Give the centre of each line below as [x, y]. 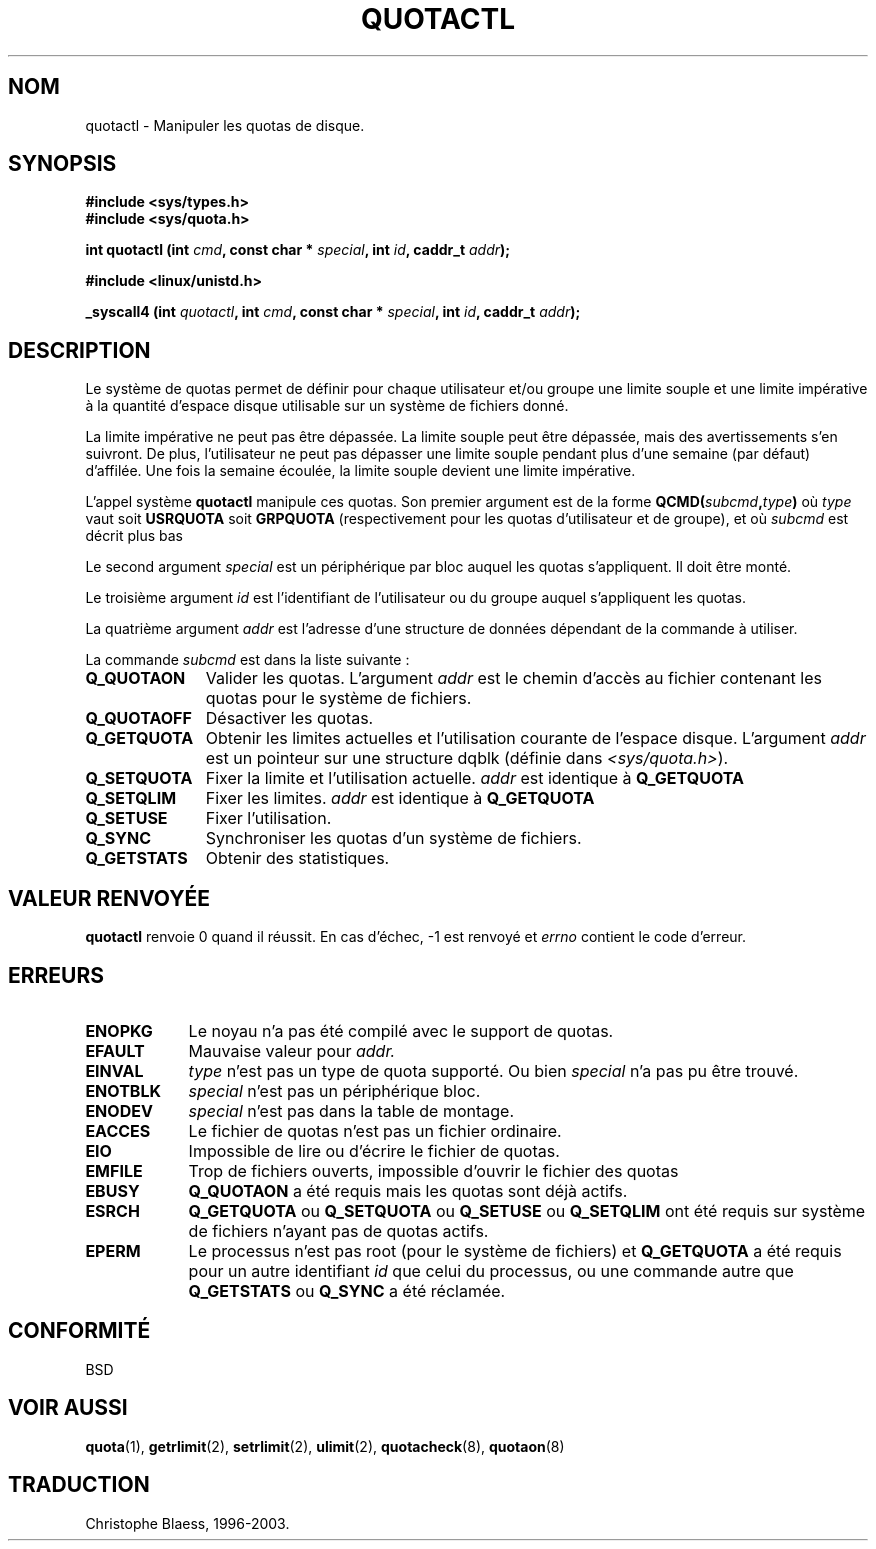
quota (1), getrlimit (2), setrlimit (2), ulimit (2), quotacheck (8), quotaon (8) [325, 1446]
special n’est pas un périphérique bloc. [334, 1090]
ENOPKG [119, 1030]
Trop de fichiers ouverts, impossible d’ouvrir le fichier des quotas [433, 1170]
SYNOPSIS [62, 164]
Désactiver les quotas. [289, 718]
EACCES [118, 1130]
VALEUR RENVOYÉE [109, 898]
